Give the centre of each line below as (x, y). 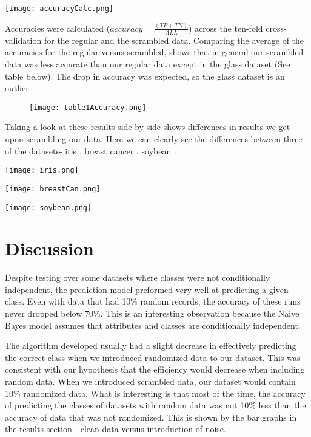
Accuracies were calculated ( (58, 28)
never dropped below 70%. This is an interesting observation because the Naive (152, 313)
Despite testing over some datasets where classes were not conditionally (138, 277)
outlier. (18, 88)
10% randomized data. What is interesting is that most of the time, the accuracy (155, 393)
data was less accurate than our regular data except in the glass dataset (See (148, 64)
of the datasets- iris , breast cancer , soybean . (91, 150)
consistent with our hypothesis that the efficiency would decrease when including (155, 369)
